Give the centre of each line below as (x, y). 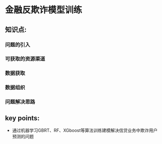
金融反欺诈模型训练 (44, 10)
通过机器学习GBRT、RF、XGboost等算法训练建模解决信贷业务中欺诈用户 (85, 130)
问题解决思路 (20, 102)
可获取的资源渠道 (25, 59)
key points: (22, 118)
